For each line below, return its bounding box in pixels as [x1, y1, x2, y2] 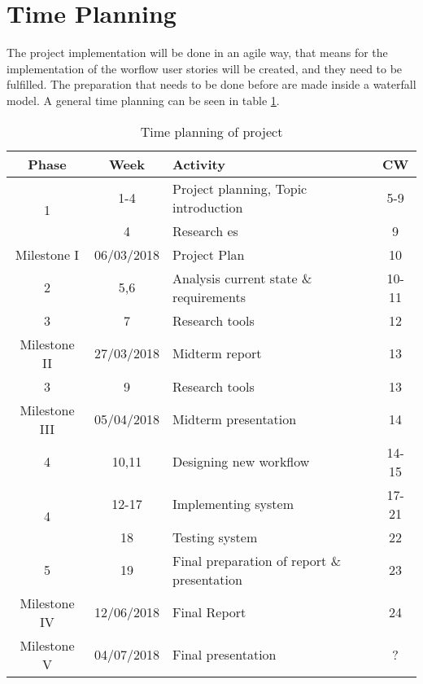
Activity [172, 154, 225, 173]
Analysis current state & [172, 268, 312, 287]
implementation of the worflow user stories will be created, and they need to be [7, 59, 403, 77]
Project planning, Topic [172, 178, 307, 198]
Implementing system [172, 494, 294, 513]
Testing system [172, 527, 258, 546]
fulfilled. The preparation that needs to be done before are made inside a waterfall [7, 76, 416, 93]
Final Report [172, 603, 246, 621]
